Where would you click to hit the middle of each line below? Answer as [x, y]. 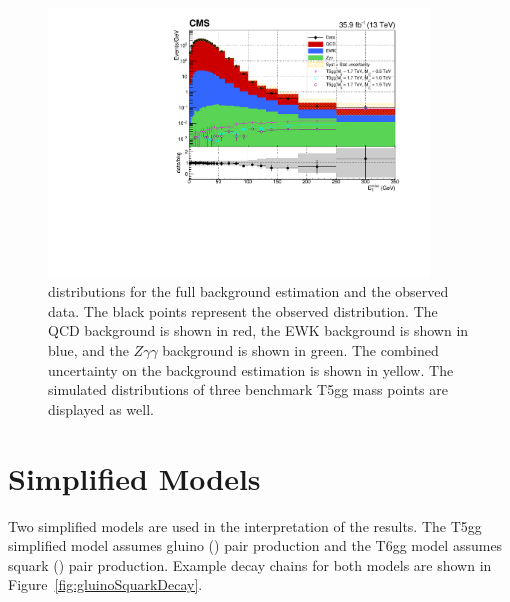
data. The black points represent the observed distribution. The [243, 310]
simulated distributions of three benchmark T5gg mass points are [248, 389]
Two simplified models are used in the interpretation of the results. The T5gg [245, 525]
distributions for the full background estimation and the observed [248, 291]
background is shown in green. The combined [300, 350]
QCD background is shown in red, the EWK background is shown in [258, 330]
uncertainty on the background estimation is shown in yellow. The [251, 369]
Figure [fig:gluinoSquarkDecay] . [105, 584]
